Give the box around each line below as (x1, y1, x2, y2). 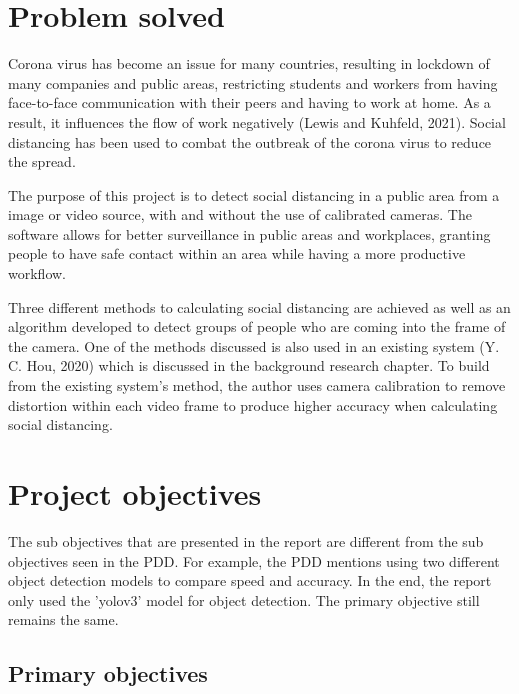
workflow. (8, 263, 66, 284)
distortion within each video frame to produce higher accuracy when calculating (8, 394, 498, 415)
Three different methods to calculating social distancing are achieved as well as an (8, 296, 511, 317)
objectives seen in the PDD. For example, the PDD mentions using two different (8, 550, 500, 571)
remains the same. (8, 609, 119, 630)
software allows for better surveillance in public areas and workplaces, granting (8, 223, 491, 244)
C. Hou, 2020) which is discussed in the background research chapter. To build (8, 355, 490, 376)
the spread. (8, 151, 76, 172)
